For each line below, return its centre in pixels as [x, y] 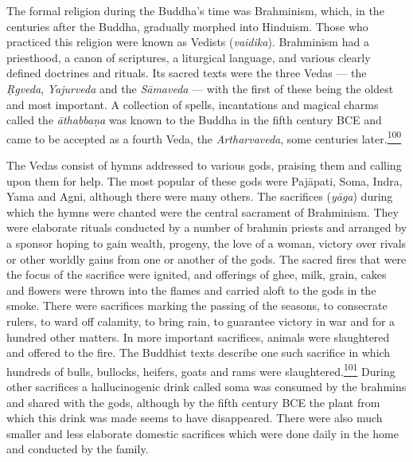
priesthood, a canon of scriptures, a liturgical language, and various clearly [189, 57]
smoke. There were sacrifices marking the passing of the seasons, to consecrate [197, 305]
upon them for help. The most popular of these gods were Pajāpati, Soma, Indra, [205, 180]
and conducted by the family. [78, 449]
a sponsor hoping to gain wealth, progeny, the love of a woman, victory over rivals [206, 243]
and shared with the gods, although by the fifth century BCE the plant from [193, 402]
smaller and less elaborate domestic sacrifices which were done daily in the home [203, 433]
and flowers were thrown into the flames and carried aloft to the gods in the [191, 290]
